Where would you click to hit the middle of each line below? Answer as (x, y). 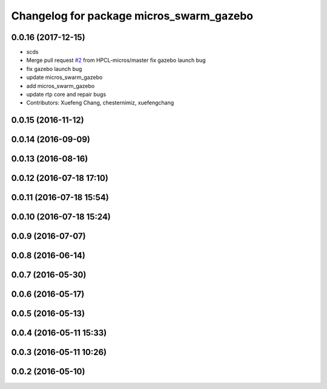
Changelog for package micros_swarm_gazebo (132, 16)
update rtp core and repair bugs (66, 95)
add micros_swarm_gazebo (61, 86)
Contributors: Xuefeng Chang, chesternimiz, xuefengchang (100, 103)
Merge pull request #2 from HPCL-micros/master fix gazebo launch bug (116, 60)
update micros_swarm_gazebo (64, 77)
